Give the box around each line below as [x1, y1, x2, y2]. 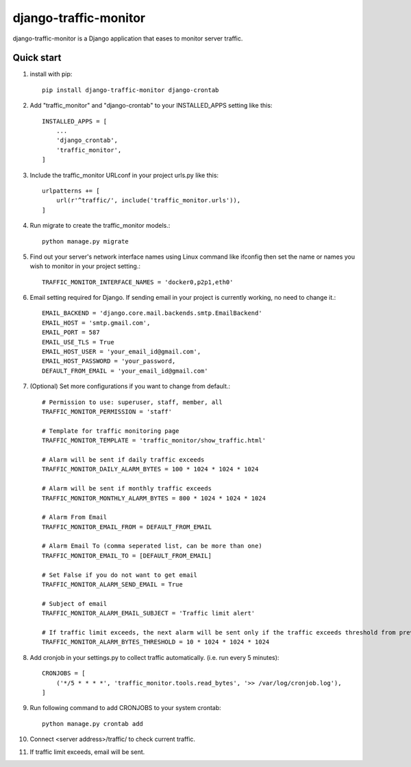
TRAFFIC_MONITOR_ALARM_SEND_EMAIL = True [42, 580, 183, 589]
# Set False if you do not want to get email [42, 571, 198, 579]
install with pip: [29, 70, 73, 78]
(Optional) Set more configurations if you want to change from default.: [29, 382, 231, 390]
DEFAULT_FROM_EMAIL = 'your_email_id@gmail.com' [42, 367, 208, 375]
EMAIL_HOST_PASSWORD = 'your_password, [42, 357, 176, 365]
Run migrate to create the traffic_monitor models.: [29, 222, 171, 230]
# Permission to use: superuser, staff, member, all [42, 398, 223, 406]
